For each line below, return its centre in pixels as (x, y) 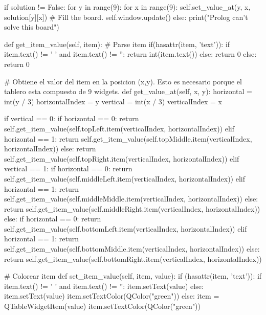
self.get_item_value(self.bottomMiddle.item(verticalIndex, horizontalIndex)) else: (132, 249)
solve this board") (32, 27)
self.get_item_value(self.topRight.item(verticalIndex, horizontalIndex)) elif (122, 158)
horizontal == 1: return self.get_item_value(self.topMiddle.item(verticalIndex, (128, 138)
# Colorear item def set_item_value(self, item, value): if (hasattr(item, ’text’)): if (133, 276)
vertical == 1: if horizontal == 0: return (68, 168)
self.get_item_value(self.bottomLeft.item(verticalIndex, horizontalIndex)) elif (126, 228)
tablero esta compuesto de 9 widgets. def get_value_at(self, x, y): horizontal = (128, 91)
